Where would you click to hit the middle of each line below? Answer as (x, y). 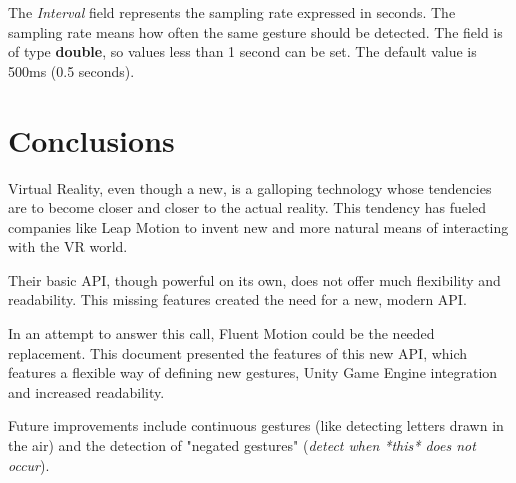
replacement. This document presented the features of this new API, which (238, 352)
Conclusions (91, 139)
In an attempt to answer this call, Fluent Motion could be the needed (221, 333)
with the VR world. (68, 246)
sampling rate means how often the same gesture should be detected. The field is (255, 31)
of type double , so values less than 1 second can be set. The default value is (242, 51)
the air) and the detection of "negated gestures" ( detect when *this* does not (242, 445)
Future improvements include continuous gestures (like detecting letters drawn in (256, 425)
